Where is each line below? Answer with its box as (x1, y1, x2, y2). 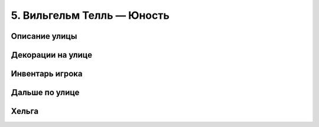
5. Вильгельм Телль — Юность (11, 9, 170, 22)
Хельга (11, 106, 38, 116)
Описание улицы (11, 31, 77, 41)
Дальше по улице (11, 88, 80, 98)
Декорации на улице (11, 50, 93, 60)
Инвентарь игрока (11, 69, 83, 79)
